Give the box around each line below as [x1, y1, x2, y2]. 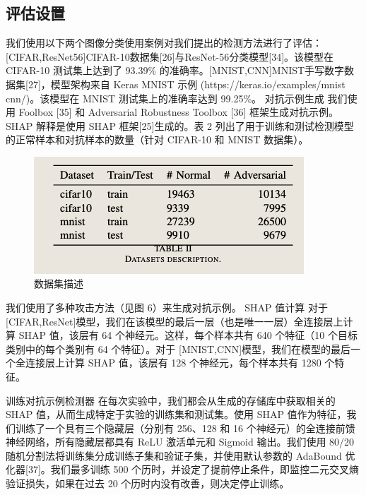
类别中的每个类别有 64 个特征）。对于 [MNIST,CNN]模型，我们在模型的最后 [6, 341, 351, 356]
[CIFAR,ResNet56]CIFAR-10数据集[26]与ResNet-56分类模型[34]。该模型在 [6, 49, 334, 64]
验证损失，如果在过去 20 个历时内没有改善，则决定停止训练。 [6, 476, 290, 491]
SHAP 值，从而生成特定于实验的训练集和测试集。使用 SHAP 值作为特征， [6, 407, 347, 422]
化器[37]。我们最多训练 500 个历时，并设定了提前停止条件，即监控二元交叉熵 [6, 462, 360, 477]
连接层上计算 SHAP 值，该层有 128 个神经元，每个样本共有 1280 [25, 355, 321, 370]
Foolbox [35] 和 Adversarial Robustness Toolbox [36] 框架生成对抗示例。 [18, 105, 338, 119]
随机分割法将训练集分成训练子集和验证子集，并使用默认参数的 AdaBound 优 [6, 448, 355, 463]
